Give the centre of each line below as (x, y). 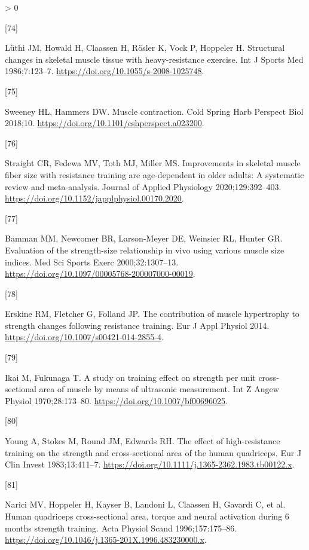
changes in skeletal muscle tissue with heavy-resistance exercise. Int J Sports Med (154, 59)
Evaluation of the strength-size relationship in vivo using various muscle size (145, 250)
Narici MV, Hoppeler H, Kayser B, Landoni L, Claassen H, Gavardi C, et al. (145, 504)
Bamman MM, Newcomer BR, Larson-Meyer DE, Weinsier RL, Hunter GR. (144, 238)
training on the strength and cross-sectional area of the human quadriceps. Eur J (153, 452)
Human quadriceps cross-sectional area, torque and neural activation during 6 (147, 516)
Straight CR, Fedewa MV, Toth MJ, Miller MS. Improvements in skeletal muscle (153, 163)
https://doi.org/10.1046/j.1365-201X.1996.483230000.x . (106, 540)
